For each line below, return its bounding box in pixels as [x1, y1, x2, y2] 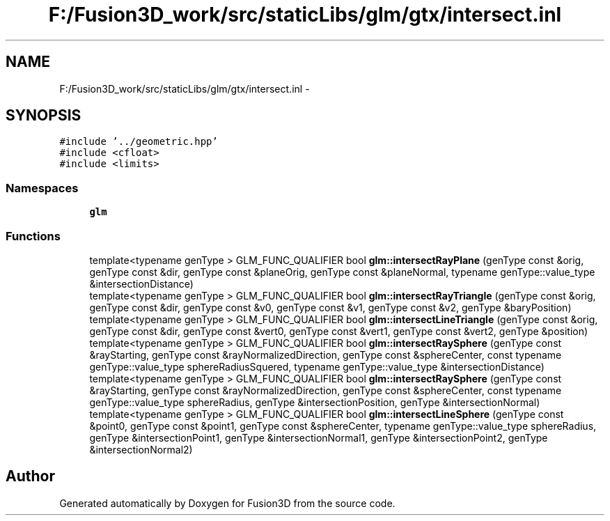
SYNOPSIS [6, 107, 81, 125]
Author [6, 467, 55, 485]
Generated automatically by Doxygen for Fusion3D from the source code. [59, 497, 396, 509]
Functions [6, 228, 61, 243]
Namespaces [6, 180, 79, 195]
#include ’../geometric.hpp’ [59, 136, 218, 148]
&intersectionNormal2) [89, 443, 193, 456]
